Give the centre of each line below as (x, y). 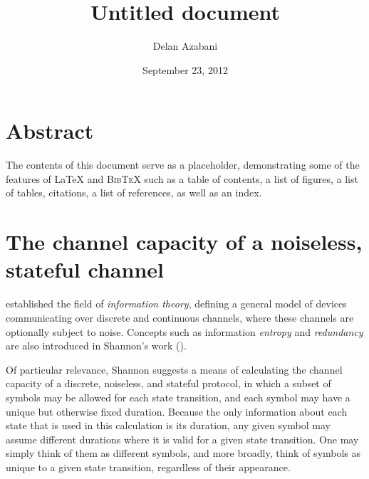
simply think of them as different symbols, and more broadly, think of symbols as (183, 453)
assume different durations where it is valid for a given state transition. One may (182, 439)
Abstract (50, 131)
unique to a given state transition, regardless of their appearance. (148, 467)
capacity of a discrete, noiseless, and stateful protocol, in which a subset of (168, 383)
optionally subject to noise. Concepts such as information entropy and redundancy (184, 331)
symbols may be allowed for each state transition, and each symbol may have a (178, 397)
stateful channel (85, 269)
